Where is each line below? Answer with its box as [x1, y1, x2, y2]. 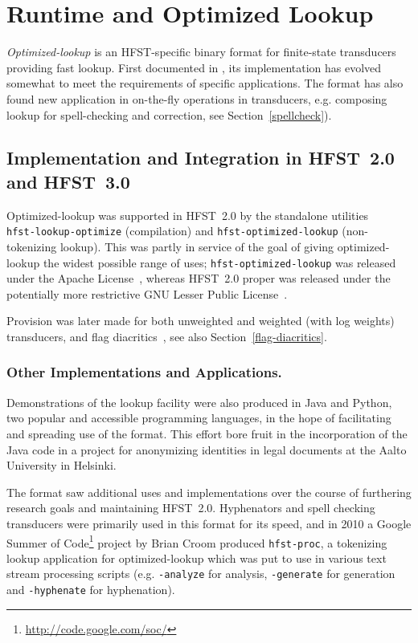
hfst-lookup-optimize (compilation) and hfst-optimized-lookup [6, 222, 338, 239]
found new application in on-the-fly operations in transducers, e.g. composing [6, 90, 387, 107]
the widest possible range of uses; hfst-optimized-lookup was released [43, 254, 396, 271]
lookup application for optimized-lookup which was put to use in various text [6, 549, 387, 566]
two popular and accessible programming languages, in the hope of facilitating [6, 409, 391, 426]
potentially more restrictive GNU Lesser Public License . [6, 285, 288, 302]
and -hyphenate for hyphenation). [6, 581, 175, 598]
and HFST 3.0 [6, 169, 130, 193]
